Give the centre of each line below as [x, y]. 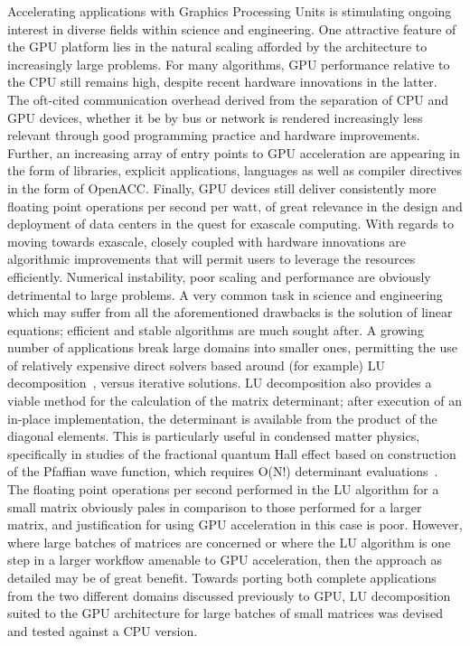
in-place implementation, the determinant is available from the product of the [222, 418]
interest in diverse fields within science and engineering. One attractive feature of [232, 28]
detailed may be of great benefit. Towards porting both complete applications [222, 577]
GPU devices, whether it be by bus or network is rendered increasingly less [215, 117]
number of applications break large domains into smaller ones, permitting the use [232, 347]
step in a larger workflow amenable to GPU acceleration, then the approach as [225, 560]
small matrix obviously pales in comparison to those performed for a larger [215, 506]
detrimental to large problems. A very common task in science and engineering [225, 294]
